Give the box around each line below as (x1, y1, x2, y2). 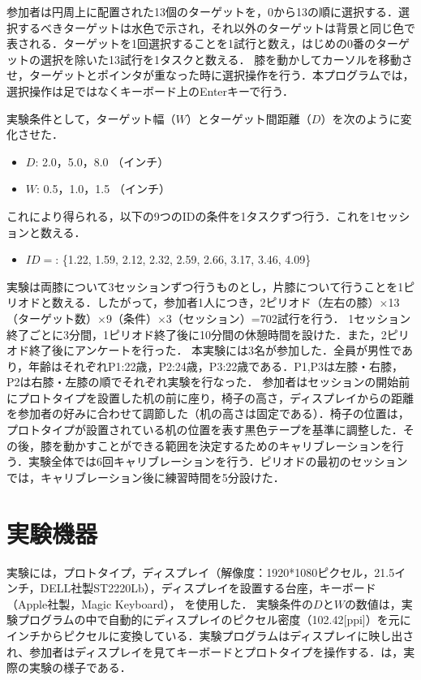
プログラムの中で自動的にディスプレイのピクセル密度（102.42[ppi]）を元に (17, 611, 411, 628)
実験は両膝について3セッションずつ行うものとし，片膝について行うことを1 (6, 278, 404, 295)
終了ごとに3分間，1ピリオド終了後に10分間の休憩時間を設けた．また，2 (6, 325, 387, 342)
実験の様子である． (28, 659, 131, 676)
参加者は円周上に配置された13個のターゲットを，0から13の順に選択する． (6, 3, 398, 19)
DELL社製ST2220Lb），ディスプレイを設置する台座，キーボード (40, 579, 376, 596)
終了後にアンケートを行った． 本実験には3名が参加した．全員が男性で (28, 342, 402, 359)
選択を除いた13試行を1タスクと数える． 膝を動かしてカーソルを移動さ (40, 50, 413, 67)
